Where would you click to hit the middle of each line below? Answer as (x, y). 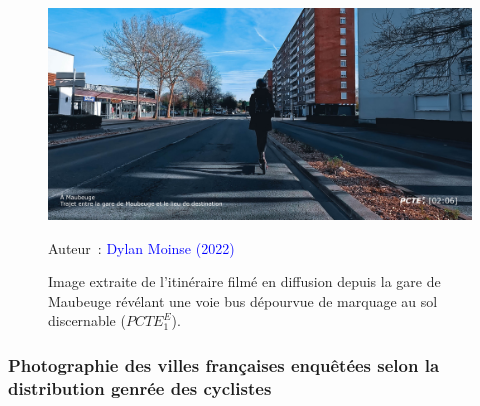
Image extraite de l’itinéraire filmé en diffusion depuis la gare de (244, 281)
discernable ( (87, 320)
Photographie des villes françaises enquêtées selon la (224, 364)
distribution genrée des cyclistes (140, 387)
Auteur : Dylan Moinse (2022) (141, 247)
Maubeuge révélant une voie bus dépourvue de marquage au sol (243, 300)
